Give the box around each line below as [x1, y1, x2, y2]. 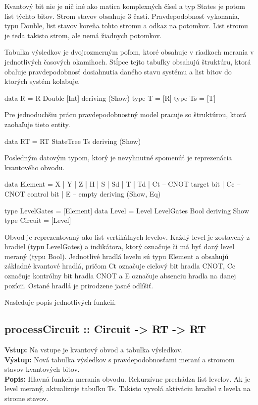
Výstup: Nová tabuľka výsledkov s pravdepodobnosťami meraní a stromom [4, 354, 235, 364]
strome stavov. [4, 393, 49, 404]
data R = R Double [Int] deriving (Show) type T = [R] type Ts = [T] [4, 92, 216, 103]
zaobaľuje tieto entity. [4, 119, 70, 129]
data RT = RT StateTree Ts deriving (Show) [4, 135, 141, 146]
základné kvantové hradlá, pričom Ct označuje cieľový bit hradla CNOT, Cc [4, 261, 236, 271]
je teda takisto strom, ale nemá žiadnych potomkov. [4, 30, 162, 40]
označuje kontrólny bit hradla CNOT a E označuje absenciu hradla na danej [4, 270, 236, 281]
